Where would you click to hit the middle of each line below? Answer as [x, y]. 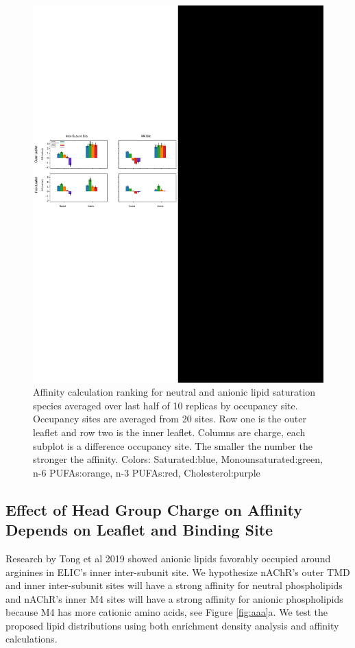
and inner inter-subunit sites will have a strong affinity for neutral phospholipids [174, 585]
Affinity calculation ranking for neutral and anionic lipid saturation [174, 392]
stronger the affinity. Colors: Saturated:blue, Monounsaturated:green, [178, 459]
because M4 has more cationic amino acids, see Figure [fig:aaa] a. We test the [167, 612]
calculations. [32, 639]
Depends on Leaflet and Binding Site [139, 530]
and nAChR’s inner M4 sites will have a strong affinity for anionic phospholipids [174, 598]
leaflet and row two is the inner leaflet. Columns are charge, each [169, 432]
